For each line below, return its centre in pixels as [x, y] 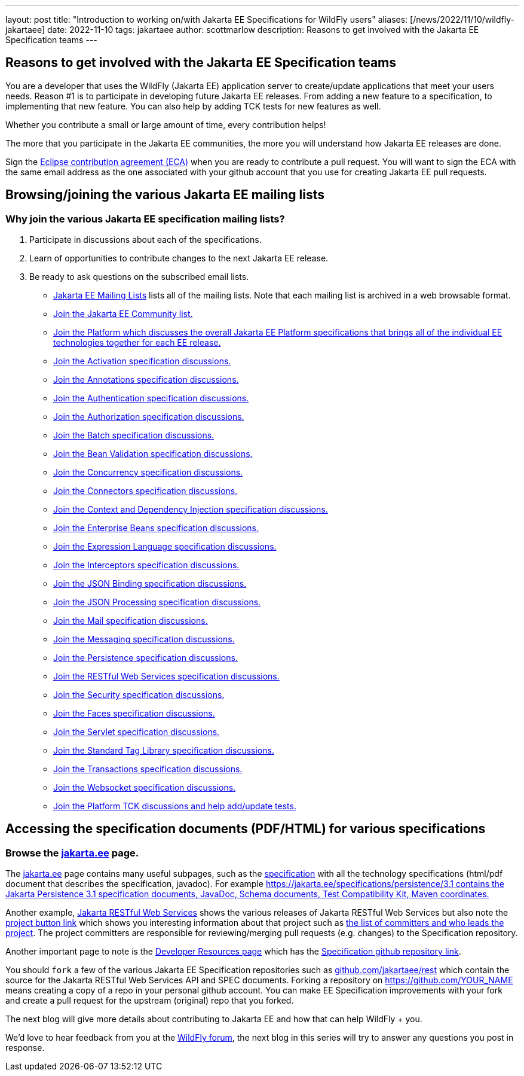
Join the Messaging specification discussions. [144, 639]
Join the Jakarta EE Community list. [123, 314]
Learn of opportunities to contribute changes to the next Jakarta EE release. [179, 258]
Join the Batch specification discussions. [134, 435]
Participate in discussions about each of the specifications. [145, 240]
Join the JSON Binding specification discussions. [150, 584]
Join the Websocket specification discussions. [145, 788]
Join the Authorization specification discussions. [149, 417]
